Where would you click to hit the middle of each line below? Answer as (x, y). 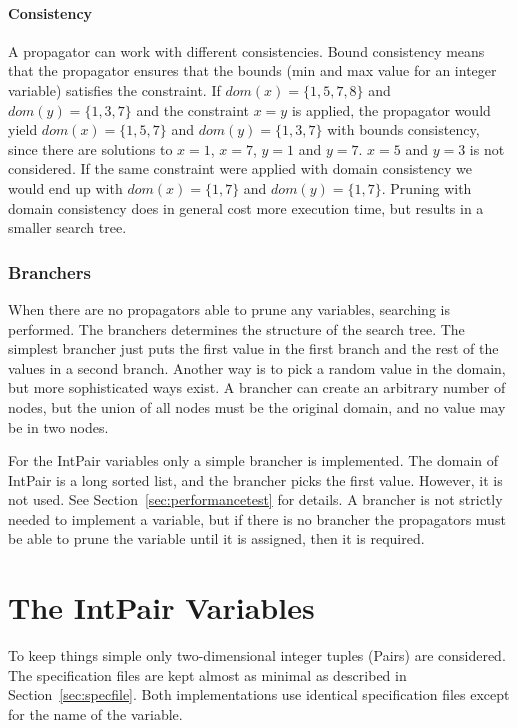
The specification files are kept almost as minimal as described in (207, 674)
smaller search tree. (67, 227)
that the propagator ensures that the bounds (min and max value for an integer (252, 70)
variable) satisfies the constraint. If (114, 89)
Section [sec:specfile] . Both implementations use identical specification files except (259, 694)
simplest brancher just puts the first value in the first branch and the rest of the (253, 348)
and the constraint (193, 109)
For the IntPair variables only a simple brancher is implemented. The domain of (253, 460)
